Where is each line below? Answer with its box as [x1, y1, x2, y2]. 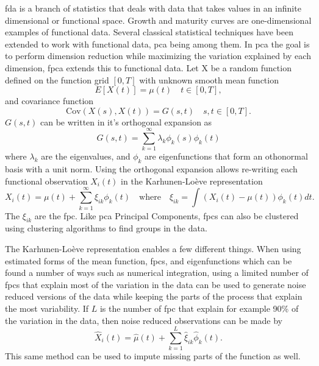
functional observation [5, 174, 88, 187]
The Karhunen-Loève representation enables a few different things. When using [5, 242, 301, 255]
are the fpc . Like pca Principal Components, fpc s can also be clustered [34, 209, 299, 222]
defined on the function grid [5, 73, 109, 86]
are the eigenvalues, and [41, 150, 131, 163]
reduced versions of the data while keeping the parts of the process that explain [5, 290, 303, 303]
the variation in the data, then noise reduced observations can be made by [5, 314, 282, 326]
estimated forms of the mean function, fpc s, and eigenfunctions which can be [5, 254, 292, 267]
